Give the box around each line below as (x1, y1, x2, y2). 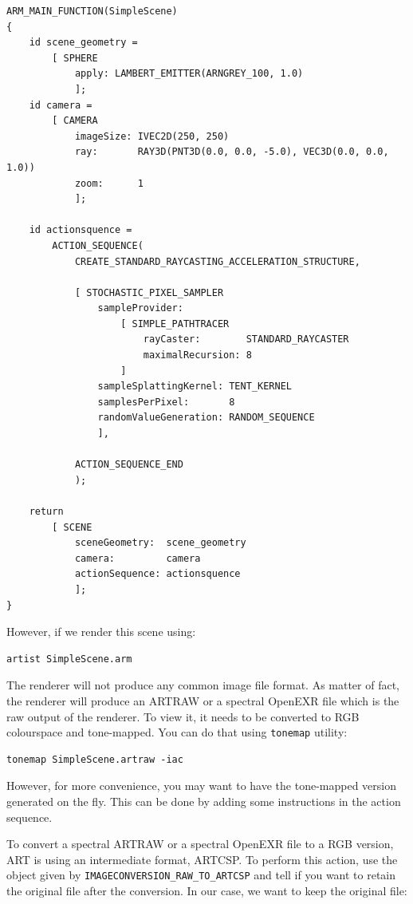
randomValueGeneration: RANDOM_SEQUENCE (97, 412, 315, 424)
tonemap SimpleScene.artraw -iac (6, 753, 183, 765)
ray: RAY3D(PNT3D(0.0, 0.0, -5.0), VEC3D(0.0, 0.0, (74, 146, 389, 158)
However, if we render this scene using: (6, 623, 196, 640)
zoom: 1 (74, 177, 144, 189)
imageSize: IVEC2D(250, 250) (74, 130, 230, 142)
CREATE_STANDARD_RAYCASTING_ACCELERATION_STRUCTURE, (74, 255, 360, 267)
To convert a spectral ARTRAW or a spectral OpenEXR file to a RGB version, (6, 835, 394, 852)
